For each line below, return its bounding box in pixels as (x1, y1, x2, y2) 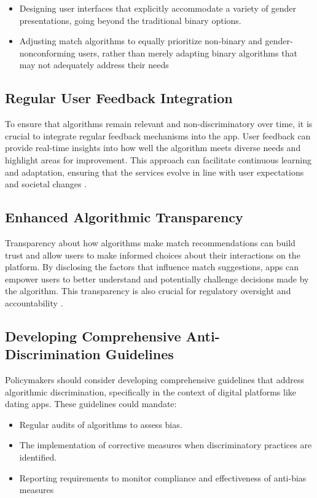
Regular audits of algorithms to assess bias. (19, 418, 182, 430)
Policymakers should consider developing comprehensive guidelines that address (5, 373, 305, 386)
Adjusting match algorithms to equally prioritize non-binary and (19, 34, 262, 47)
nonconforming (19, 46, 76, 59)
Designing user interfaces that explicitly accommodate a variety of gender (19, 2, 296, 14)
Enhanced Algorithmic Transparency (5, 208, 243, 227)
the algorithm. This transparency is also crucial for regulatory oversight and (5, 284, 291, 297)
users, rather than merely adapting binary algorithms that (78, 46, 297, 59)
